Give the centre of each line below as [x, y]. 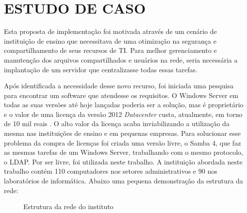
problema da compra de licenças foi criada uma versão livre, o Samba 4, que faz [123, 142]
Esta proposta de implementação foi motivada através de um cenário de [110, 31]
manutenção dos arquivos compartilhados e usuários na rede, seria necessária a [121, 59]
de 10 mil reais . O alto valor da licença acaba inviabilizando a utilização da [117, 123]
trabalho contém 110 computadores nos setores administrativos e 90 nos [111, 171]
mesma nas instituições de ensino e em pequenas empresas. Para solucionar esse [122, 133]
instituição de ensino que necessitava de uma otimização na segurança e [110, 41]
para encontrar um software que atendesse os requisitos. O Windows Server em [121, 95]
